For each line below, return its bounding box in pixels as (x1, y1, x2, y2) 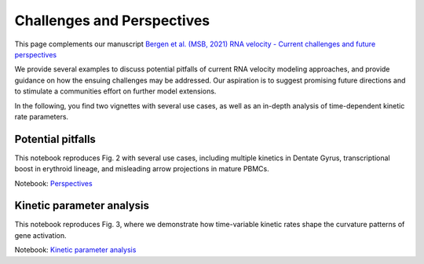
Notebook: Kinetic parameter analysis (14, 245, 137, 255)
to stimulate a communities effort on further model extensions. (14, 86, 217, 96)
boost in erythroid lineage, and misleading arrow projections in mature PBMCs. (14, 164, 270, 174)
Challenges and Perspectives (14, 12, 210, 29)
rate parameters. (14, 112, 69, 121)
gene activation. (14, 230, 67, 240)
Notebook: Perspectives (14, 178, 93, 188)
